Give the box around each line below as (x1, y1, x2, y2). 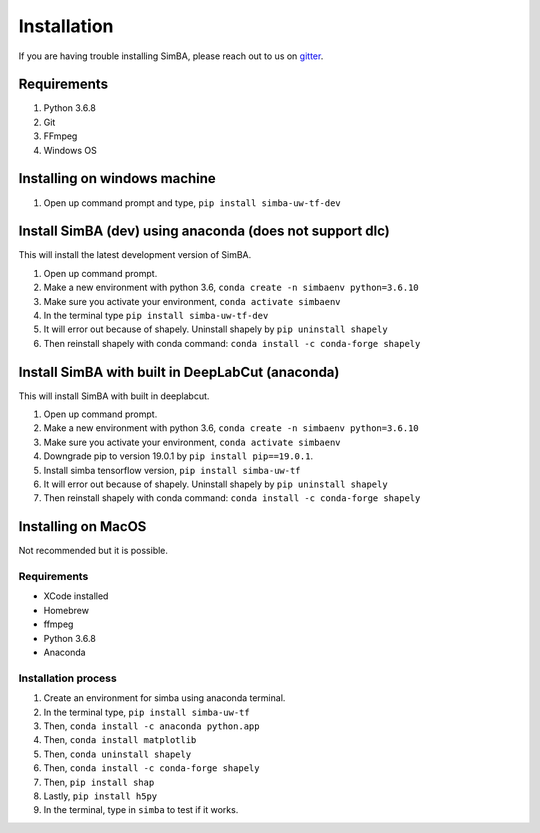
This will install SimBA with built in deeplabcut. (18, 390, 210, 402)
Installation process (18, 671, 117, 685)
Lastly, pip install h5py (43, 790, 158, 802)
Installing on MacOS (18, 518, 147, 535)
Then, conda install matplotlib (43, 734, 197, 746)
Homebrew (43, 604, 90, 616)
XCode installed (43, 590, 109, 602)
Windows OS (43, 144, 97, 156)
